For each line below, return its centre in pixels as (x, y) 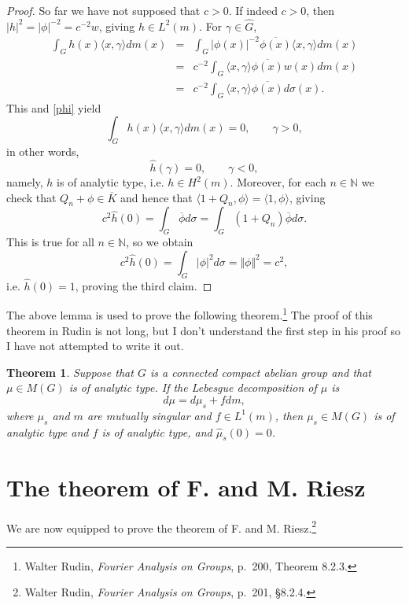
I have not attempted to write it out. (95, 346)
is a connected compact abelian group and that (260, 372)
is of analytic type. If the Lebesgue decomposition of (193, 387)
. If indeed (253, 10)
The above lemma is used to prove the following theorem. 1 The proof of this (190, 314)
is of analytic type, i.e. (111, 182)
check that (31, 197)
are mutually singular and (149, 415)
